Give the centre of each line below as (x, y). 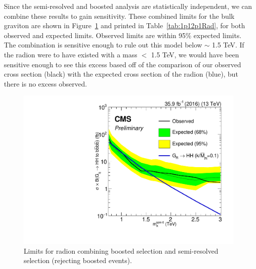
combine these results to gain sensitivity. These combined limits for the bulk (119, 16)
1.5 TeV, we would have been (195, 54)
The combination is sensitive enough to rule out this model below (103, 45)
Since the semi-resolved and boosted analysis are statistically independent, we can (128, 6)
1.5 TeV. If (228, 45)
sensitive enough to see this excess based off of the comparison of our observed (123, 64)
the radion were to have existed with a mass (71, 54)
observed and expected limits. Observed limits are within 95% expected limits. (123, 35)
